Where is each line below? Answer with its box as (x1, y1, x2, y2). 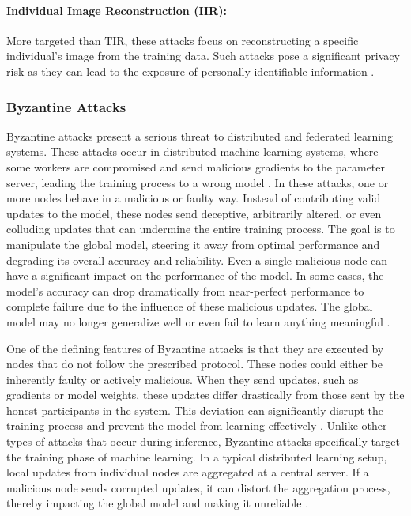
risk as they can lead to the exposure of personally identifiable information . (6, 62, 375, 79)
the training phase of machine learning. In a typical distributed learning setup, (6, 448, 387, 465)
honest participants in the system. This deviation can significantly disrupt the (6, 401, 384, 418)
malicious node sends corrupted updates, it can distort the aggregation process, (6, 479, 390, 495)
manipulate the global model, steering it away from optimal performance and (6, 235, 380, 252)
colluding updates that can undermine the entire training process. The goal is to (6, 220, 395, 237)
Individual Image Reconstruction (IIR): (6, 2, 227, 18)
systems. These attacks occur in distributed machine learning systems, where (6, 143, 379, 160)
